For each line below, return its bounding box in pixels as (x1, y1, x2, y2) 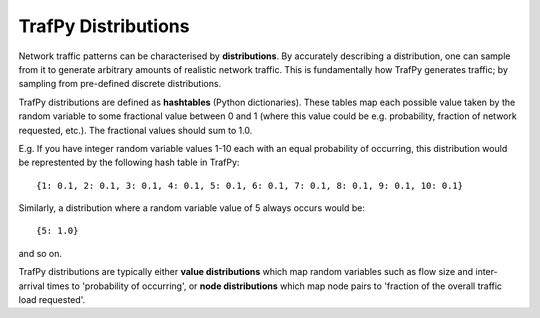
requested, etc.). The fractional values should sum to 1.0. (18, 124, 253, 136)
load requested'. (18, 294, 86, 306)
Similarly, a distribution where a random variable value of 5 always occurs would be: (18, 202, 365, 214)
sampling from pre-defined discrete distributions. (18, 78, 222, 90)
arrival (18, 280, 45, 292)
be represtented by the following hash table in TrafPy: (18, 156, 240, 169)
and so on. (18, 247, 63, 259)
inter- (475, 266, 499, 278)
